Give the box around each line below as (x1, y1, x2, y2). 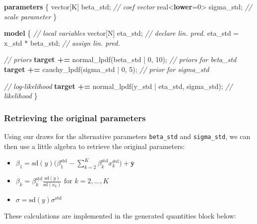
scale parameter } (4, 11, 57, 21)
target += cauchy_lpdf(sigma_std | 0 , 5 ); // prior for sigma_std (4, 64, 209, 74)
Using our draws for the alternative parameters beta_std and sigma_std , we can (4, 131, 251, 141)
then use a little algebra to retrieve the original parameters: (4, 141, 185, 151)
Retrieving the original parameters (4, 111, 146, 124)
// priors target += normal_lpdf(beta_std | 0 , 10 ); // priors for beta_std (4, 54, 237, 65)
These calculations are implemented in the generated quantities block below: (4, 211, 236, 221)
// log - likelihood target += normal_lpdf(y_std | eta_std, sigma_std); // (4, 80, 233, 91)
